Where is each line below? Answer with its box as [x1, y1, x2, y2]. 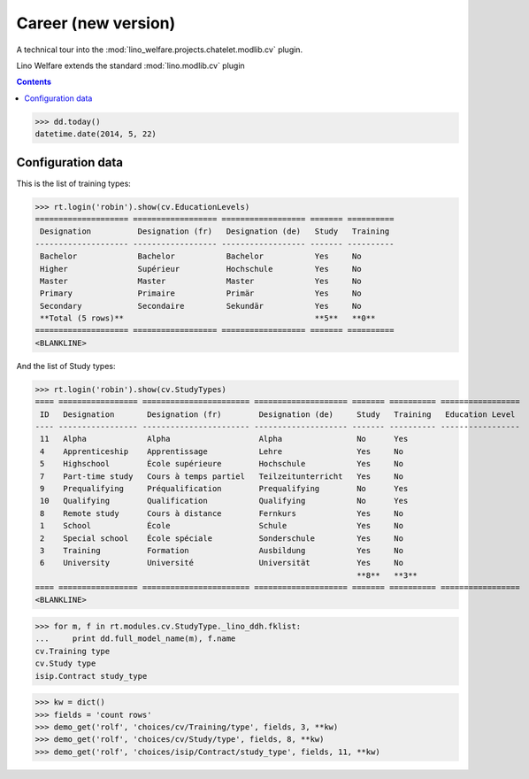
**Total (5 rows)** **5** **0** [40, 313, 376, 323]
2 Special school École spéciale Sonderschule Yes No [40, 533, 404, 544]
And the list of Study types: [16, 360, 116, 371]
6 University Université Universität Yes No [40, 558, 404, 568]
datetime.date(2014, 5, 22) [34, 129, 157, 139]
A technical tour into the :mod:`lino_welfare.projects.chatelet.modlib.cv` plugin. [16, 44, 303, 55]
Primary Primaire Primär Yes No [40, 289, 362, 298]
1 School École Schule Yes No [40, 521, 404, 531]
